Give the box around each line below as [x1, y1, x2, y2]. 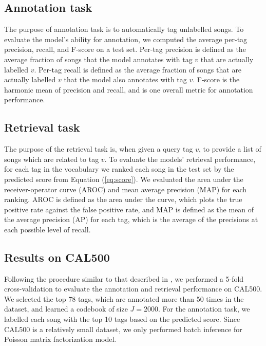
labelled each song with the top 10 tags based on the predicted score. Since [4, 314, 240, 324]
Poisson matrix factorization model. [4, 334, 117, 344]
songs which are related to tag [4, 153, 99, 164]
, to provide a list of [198, 143, 261, 154]
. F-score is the [193, 74, 240, 85]
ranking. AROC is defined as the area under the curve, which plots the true [4, 194, 242, 205]
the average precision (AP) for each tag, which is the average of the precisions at [4, 214, 258, 225]
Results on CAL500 [4, 249, 110, 265]
